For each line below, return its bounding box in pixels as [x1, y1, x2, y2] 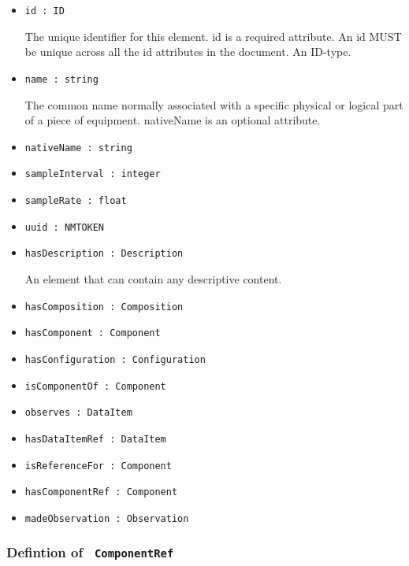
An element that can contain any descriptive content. [24, 270, 282, 287]
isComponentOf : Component [24, 380, 166, 392]
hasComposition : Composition [24, 301, 184, 313]
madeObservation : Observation [24, 512, 189, 524]
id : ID [24, 6, 65, 17]
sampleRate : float [24, 195, 127, 206]
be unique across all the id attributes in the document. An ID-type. [24, 43, 351, 60]
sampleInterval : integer [24, 168, 161, 180]
